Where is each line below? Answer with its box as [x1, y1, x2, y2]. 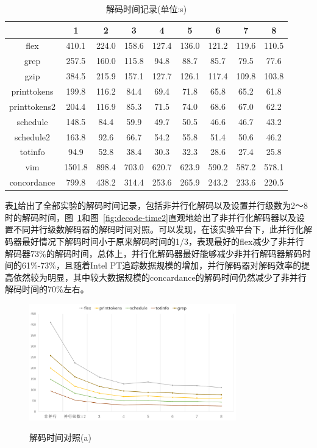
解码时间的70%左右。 [5, 283, 89, 295]
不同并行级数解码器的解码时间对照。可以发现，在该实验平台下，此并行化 [13, 223, 304, 236]
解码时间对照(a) [29, 431, 91, 444]
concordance [9, 176, 55, 189]
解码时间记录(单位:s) [105, 2, 187, 15]
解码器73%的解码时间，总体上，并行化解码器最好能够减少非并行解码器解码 [5, 247, 302, 259]
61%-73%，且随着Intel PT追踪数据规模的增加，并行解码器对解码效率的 [21, 259, 302, 272]
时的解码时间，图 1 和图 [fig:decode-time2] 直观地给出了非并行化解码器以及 [5, 211, 296, 223]
